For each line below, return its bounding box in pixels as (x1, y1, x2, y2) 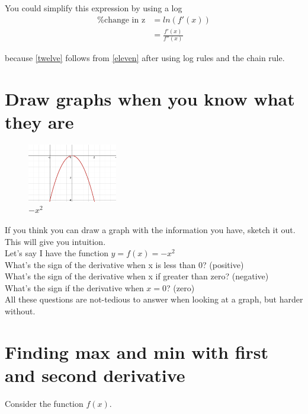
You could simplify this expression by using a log (5, 2, 182, 14)
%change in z (97, 15, 146, 24)
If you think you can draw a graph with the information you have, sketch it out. (5, 223, 296, 235)
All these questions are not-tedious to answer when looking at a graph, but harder (5, 293, 303, 305)
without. (5, 305, 36, 317)
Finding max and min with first (5, 339, 269, 364)
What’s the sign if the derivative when (5, 281, 144, 294)
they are (5, 110, 74, 134)
